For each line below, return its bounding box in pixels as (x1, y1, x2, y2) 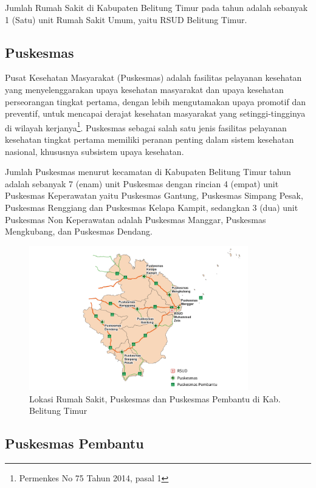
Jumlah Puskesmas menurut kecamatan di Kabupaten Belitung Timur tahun (5, 165, 291, 178)
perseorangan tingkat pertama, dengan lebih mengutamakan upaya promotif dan (5, 95, 306, 108)
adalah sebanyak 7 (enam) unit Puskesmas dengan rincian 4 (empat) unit (5, 177, 279, 190)
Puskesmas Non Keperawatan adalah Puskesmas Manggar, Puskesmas (5, 213, 266, 225)
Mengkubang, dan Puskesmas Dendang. (5, 225, 153, 238)
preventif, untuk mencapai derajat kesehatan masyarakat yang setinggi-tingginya (5, 107, 306, 120)
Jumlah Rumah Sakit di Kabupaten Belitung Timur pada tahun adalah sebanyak (5, 1, 308, 13)
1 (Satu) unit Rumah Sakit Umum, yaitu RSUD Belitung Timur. (5, 13, 247, 26)
